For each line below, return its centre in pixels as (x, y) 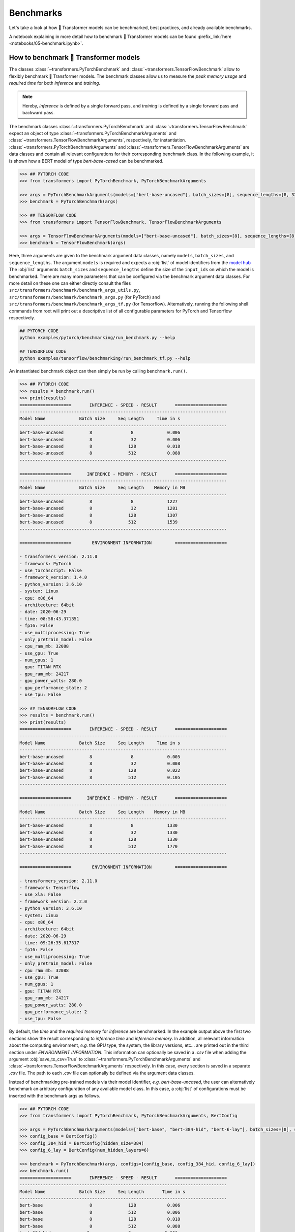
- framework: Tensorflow (49, 888)
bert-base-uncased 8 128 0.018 (100, 446)
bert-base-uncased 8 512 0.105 (100, 777)
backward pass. (39, 113)
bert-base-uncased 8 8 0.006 (100, 433)
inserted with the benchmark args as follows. (55, 1095)
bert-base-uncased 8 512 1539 (99, 522)
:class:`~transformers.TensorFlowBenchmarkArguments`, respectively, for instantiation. (98, 140)
